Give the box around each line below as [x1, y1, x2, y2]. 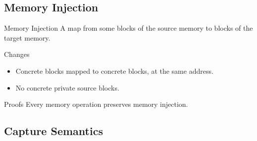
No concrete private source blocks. [15, 82, 119, 93]
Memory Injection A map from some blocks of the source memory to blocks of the [4, 23, 253, 33]
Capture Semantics [4, 123, 103, 139]
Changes [4, 49, 30, 59]
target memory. [4, 32, 51, 43]
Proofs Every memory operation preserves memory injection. [4, 99, 188, 109]
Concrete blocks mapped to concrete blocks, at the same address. [15, 65, 213, 76]
